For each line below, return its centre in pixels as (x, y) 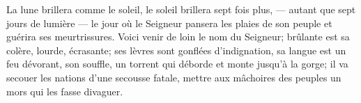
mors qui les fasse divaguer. (65, 91)
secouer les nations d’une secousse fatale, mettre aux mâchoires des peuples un (174, 77)
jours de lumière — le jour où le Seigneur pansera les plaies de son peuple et (169, 23)
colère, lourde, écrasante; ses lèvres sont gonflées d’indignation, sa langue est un (176, 50)
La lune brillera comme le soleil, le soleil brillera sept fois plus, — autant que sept (181, 9)
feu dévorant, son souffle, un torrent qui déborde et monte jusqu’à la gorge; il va (177, 64)
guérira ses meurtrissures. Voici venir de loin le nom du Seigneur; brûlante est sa (178, 37)
